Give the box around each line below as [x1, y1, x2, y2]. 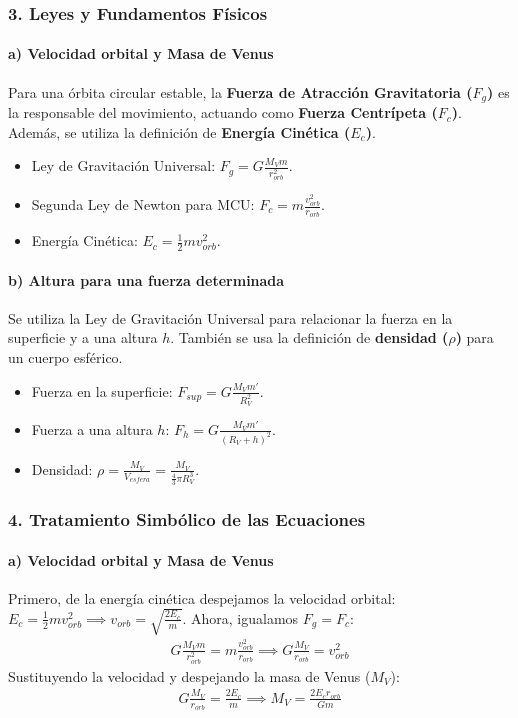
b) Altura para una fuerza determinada [8, 269, 285, 290]
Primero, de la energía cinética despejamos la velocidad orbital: [8, 587, 396, 608]
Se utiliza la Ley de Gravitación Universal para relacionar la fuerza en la [8, 307, 453, 328]
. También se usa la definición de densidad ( [170, 327, 449, 348]
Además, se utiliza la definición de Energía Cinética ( [8, 121, 351, 142]
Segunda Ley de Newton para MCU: [31, 194, 255, 215]
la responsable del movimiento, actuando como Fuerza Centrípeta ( [8, 102, 438, 123]
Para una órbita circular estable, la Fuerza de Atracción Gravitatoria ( [8, 81, 473, 102]
